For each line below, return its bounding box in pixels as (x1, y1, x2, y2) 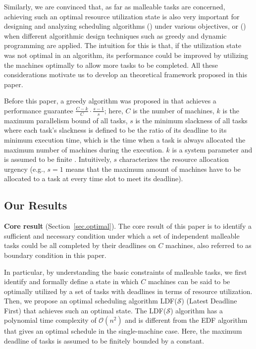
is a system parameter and (172, 144, 253, 154)
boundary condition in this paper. (4, 249, 106, 260)
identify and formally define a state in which (4, 276, 139, 287)
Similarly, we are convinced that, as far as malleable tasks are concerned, (4, 1, 225, 11)
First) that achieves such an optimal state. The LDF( (4, 305, 166, 315)
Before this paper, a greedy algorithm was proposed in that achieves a (4, 96, 216, 106)
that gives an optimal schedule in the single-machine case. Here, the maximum (4, 326, 242, 336)
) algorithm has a (170, 305, 223, 315)
